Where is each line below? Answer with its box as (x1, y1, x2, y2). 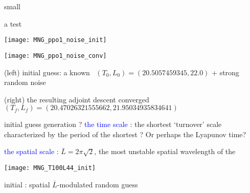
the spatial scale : (4, 146, 59, 157)
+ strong (212, 67, 239, 77)
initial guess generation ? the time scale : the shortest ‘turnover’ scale (4, 119, 222, 130)
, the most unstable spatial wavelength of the (94, 146, 236, 157)
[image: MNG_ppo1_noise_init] (4, 36, 107, 44)
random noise (4, 77, 46, 88)
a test (4, 18, 22, 29)
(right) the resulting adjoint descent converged (4, 94, 149, 104)
